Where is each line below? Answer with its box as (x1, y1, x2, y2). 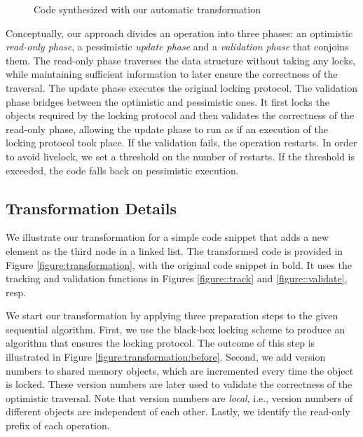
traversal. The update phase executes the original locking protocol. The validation (6, 80, 358, 95)
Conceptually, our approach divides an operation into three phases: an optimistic (6, 25, 353, 40)
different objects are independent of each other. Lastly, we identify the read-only (6, 404, 350, 419)
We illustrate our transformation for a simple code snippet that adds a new (6, 230, 329, 244)
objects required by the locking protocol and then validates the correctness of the (6, 108, 355, 123)
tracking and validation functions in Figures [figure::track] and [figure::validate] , (6, 271, 348, 286)
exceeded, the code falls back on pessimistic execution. (6, 162, 239, 177)
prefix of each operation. (6, 418, 110, 433)
